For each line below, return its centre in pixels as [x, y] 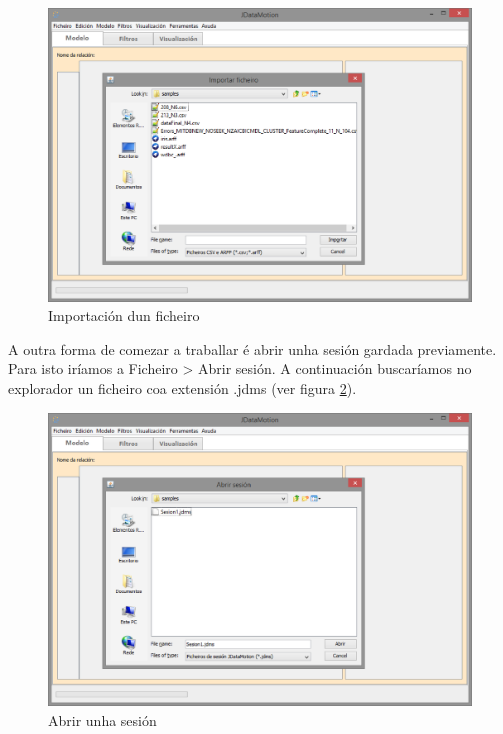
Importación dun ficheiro [124, 315]
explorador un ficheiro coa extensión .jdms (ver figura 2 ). [182, 387]
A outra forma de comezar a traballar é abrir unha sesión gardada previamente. [252, 348]
